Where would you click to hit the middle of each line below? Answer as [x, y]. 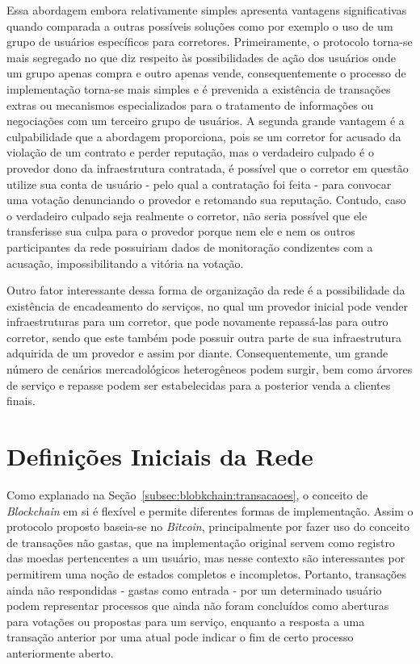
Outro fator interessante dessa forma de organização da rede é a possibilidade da [206, 290]
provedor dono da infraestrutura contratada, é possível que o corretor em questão [208, 167]
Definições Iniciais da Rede [160, 456]
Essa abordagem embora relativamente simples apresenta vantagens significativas [207, 10]
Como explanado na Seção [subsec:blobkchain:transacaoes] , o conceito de [187, 494]
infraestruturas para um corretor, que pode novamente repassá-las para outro [197, 322]
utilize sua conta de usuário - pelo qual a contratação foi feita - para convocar [199, 184]
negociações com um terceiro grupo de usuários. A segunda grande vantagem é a [206, 121]
